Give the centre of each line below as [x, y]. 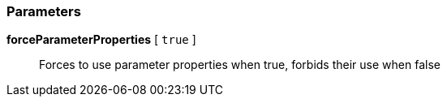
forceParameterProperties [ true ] [101, 40]
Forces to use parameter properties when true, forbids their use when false [240, 65]
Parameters [44, 11]
